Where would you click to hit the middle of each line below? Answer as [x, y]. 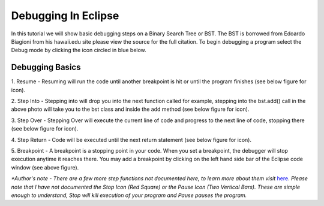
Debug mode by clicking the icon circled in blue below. [79, 50]
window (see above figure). [45, 167]
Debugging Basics [46, 67]
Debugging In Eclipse [65, 16]
